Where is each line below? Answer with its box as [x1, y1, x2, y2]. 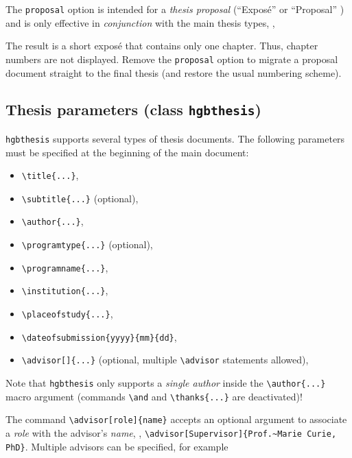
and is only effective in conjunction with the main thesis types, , [5, 15, 275, 29]
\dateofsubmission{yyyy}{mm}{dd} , [21, 329, 177, 343]
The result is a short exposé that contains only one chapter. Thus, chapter [5, 38, 318, 53]
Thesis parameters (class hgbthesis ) [5, 99, 261, 120]
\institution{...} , [21, 283, 108, 298]
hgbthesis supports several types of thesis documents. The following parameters [5, 131, 345, 145]
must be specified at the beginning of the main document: [5, 145, 249, 159]
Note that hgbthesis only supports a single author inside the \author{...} [5, 376, 326, 390]
